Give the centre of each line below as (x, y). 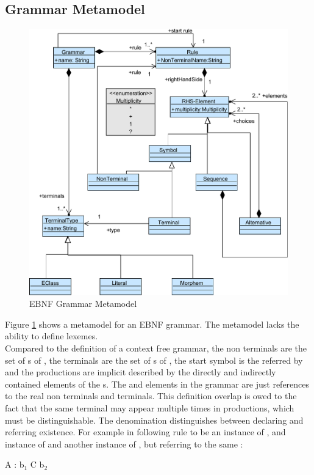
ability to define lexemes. (52, 336)
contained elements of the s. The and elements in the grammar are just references (157, 384)
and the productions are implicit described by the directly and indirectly (141, 372)
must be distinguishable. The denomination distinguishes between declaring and (154, 420)
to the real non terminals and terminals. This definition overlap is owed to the (151, 396)
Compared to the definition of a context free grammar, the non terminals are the (156, 348)
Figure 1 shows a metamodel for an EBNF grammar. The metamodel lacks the (152, 324)
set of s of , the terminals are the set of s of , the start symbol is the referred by (154, 360)
